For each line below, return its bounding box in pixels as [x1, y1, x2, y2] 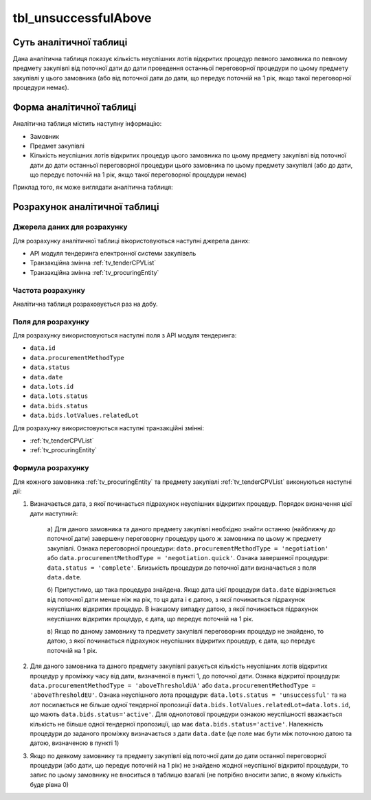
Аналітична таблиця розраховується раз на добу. [12, 300, 158, 308]
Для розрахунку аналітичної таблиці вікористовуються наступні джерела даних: [12, 236, 250, 245]
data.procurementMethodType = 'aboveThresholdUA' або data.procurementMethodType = [30, 681, 316, 689]
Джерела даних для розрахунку [12, 222, 128, 232]
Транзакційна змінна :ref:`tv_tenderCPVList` [30, 258, 157, 267]
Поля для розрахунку [12, 317, 89, 326]
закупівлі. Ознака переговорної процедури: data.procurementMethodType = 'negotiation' [47, 544, 329, 553]
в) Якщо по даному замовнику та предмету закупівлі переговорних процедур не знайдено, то [47, 627, 324, 635]
